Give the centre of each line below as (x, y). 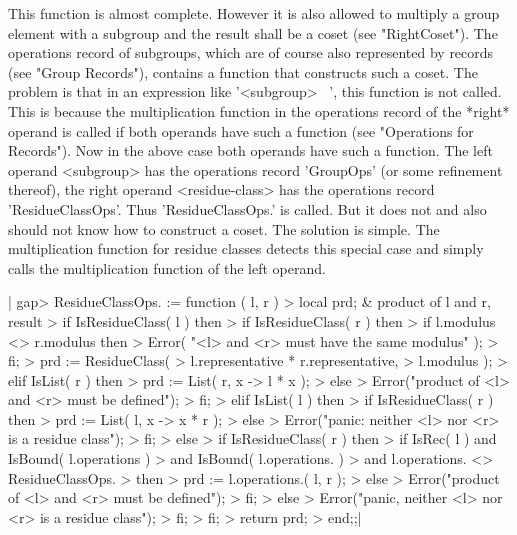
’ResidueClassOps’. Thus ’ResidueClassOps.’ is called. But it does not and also (247, 208)
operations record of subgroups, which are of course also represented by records (251, 52)
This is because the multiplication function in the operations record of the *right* (259, 110)
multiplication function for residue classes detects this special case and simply (246, 248)
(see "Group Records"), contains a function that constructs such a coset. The (243, 71)
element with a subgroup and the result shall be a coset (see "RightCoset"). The (253, 32)
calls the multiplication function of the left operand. (167, 267)
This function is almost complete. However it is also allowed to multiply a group (254, 13)
